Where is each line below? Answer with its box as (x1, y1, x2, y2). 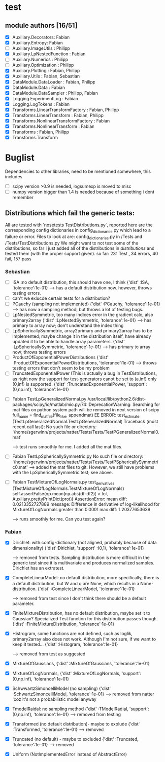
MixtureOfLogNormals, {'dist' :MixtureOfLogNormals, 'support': (12, 670, 141, 676)
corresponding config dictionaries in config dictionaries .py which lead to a (5, 227, 151, 234)
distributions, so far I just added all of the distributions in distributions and (5, 245, 155, 251)
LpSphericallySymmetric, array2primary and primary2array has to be (12, 328, 153, 334)
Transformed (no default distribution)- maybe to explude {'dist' (12, 721, 140, 727)
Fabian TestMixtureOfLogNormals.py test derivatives (12, 479, 115, 486)
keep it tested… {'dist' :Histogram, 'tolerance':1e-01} (12, 641, 118, 647)
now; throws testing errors (12, 349, 66, 355)
